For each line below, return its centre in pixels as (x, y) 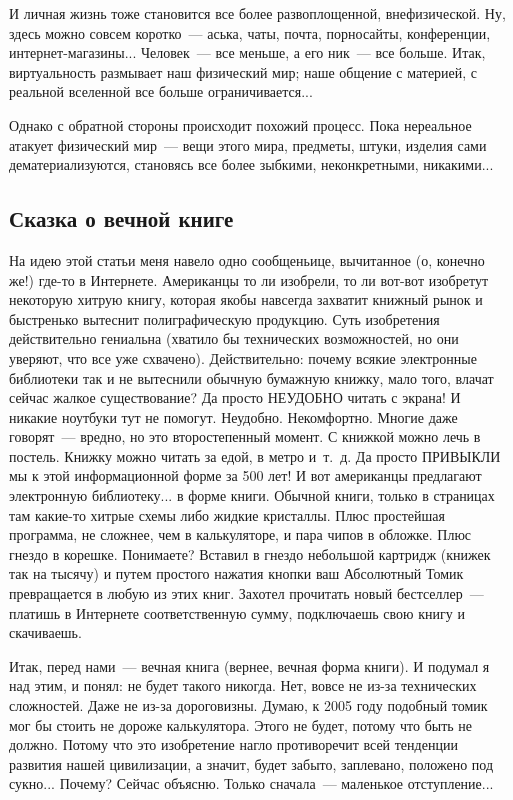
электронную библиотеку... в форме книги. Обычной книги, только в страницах (252, 495)
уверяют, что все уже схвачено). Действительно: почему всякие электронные (243, 357)
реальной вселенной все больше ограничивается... (161, 91)
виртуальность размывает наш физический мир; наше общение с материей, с (243, 71)
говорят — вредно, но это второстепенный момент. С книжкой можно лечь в (245, 436)
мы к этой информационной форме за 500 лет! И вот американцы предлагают (245, 475)
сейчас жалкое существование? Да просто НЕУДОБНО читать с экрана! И (235, 397)
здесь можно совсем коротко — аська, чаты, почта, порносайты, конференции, (250, 32)
